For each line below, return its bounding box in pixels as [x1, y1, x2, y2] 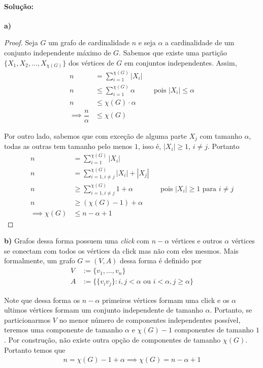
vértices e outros [171, 235, 222, 246]
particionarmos [4, 314, 51, 325]
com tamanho [200, 130, 242, 141]
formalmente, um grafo [4, 255, 75, 266]
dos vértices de [68, 57, 114, 68]
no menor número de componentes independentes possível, [59, 314, 241, 325]
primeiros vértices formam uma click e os [102, 294, 229, 305]
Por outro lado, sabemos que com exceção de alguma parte [4, 130, 187, 141]
